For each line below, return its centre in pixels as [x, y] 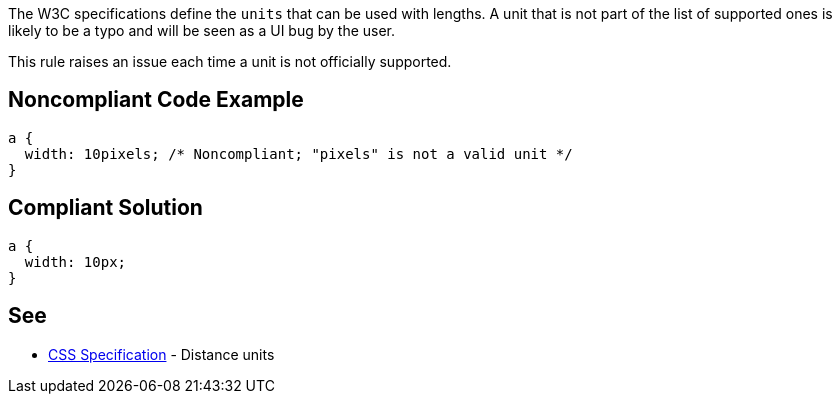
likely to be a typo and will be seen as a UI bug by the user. [202, 30]
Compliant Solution [105, 208]
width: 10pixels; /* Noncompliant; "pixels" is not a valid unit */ [298, 153]
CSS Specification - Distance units [161, 354]
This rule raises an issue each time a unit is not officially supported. [230, 61]
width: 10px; [75, 261]
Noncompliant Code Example [156, 100]
